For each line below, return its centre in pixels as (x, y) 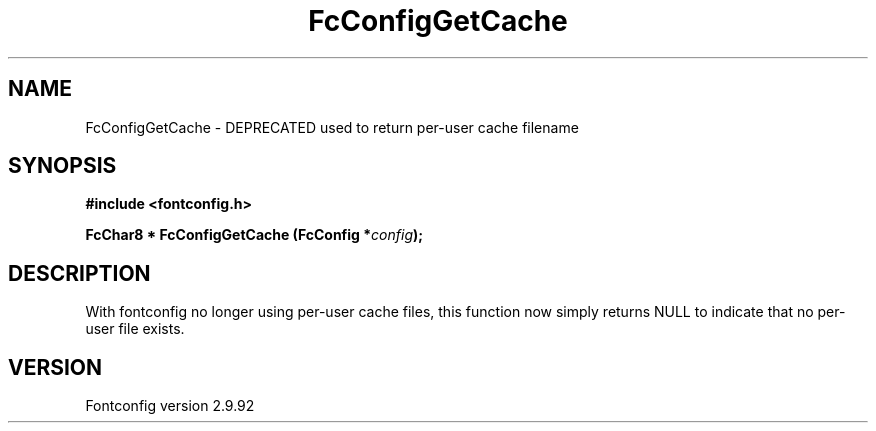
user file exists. (135, 329)
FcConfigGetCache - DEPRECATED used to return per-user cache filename (332, 127)
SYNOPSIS (62, 166)
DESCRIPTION (79, 273)
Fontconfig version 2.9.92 (170, 406)
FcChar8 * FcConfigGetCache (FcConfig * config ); (254, 235)
